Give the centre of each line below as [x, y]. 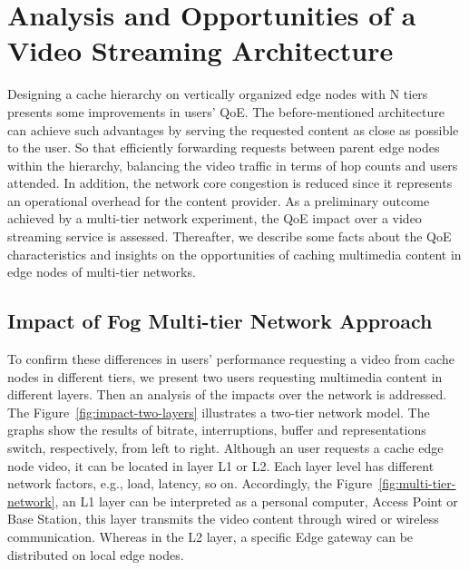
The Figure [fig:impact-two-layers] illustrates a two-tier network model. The [219, 412]
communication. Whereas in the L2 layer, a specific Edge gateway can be [210, 536]
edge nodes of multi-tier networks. [102, 272]
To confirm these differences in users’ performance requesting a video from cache [231, 359]
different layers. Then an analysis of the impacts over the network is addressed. [227, 394]
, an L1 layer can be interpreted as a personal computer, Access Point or [256, 501]
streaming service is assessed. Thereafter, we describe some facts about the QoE [230, 236]
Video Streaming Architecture [200, 50]
